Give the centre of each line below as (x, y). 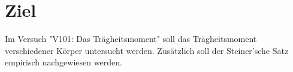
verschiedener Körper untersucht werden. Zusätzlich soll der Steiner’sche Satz (147, 50)
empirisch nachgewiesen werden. (64, 62)
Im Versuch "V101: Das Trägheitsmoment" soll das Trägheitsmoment (131, 39)
